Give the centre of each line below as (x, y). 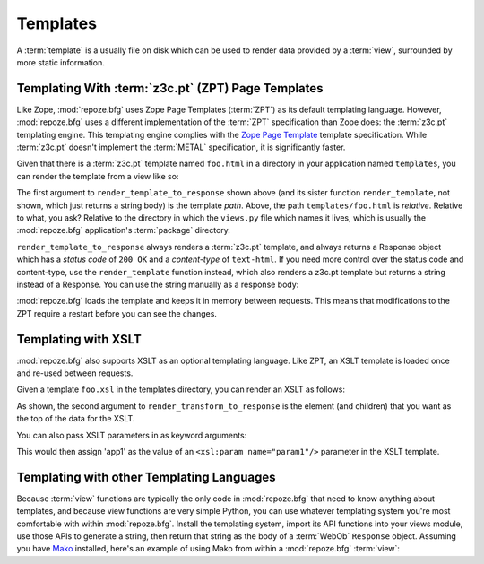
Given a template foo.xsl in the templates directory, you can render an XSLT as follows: (181, 389)
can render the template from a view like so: (98, 176)
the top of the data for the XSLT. (76, 419)
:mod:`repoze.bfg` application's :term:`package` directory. (123, 230)
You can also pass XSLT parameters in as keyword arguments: (132, 435)
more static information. (60, 62)
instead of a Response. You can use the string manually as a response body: (158, 284)
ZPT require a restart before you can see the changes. (117, 313)
